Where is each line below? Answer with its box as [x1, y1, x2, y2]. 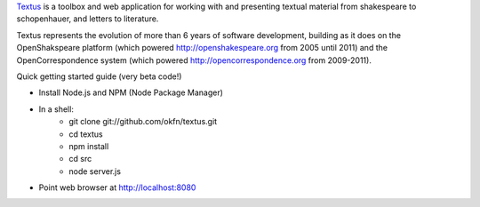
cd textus [68, 129, 103, 139]
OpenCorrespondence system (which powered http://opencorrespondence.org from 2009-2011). [16, 54, 372, 66]
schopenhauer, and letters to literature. [16, 13, 159, 24]
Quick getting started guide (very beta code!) [16, 71, 182, 82]
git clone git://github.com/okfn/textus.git [68, 116, 218, 127]
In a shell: [38, 103, 75, 115]
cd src [68, 154, 92, 164]
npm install [68, 140, 109, 151]
